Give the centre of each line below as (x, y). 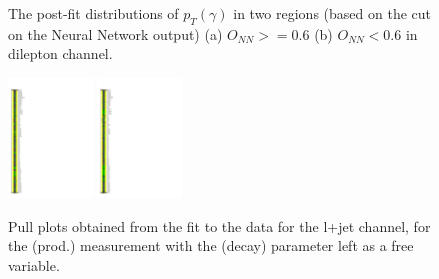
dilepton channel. (60, 53)
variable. (34, 264)
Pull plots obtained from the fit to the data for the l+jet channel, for (219, 225)
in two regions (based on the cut (332, 13)
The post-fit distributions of (93, 13)
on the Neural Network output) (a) (115, 33)
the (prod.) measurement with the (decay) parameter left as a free (211, 245)
